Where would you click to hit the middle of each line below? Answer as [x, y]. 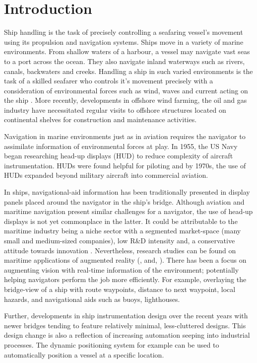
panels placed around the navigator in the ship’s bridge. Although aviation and [124, 201]
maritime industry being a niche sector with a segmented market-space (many [123, 231]
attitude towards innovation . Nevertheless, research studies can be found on [120, 250]
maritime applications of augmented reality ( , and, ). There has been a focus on [125, 260]
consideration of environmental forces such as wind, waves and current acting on [126, 90]
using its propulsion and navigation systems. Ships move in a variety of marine [124, 41]
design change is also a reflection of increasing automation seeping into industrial [127, 335]
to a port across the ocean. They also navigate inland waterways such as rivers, [125, 61]
